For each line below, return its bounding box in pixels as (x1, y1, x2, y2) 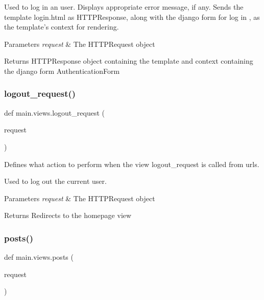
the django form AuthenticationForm (4, 65, 120, 76)
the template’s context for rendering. (4, 21, 119, 32)
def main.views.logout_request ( (4, 107, 105, 118)
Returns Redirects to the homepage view (4, 210, 132, 221)
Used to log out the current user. (4, 176, 107, 186)
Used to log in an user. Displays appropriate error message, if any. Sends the (4, 2, 244, 12)
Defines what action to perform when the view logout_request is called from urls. (4, 158, 259, 169)
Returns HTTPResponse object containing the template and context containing (4, 56, 253, 66)
